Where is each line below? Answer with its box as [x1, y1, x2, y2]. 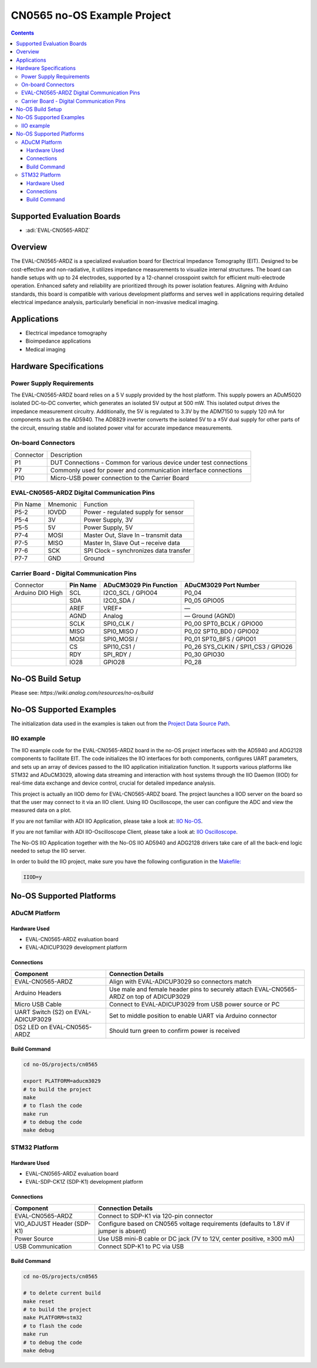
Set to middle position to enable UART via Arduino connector [109, 1011, 277, 1019]
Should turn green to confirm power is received [109, 1026, 240, 1035]
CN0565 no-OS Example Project [11, 9, 171, 22]
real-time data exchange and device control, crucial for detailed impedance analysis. [11, 779, 215, 786]
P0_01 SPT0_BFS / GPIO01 [184, 635, 257, 643]
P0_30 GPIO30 [184, 650, 225, 658]
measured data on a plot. [11, 807, 72, 814]
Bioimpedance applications [25, 337, 91, 344]
